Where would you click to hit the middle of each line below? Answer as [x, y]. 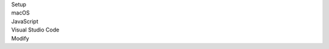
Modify [20, 38]
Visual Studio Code [35, 30]
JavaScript [25, 21]
